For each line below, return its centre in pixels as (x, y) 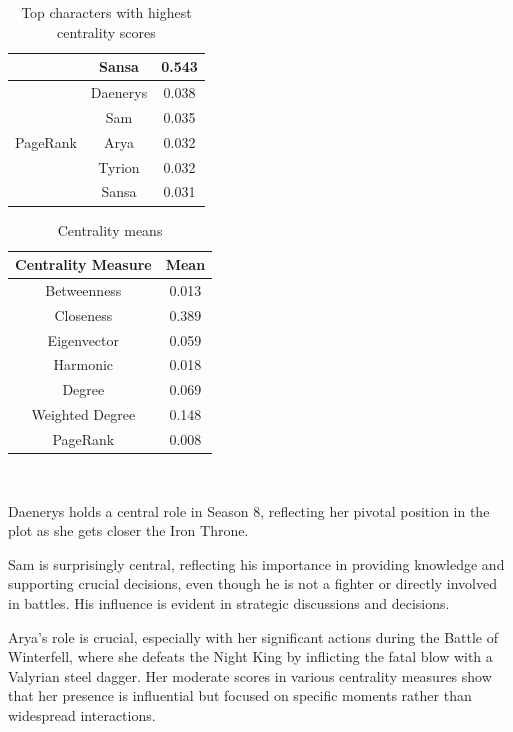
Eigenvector (83, 339)
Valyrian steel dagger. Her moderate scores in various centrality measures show (250, 675)
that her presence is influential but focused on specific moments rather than (240, 695)
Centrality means (110, 229)
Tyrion (119, 166)
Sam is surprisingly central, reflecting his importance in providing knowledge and (256, 563)
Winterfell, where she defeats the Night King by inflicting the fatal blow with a (250, 656)
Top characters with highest (106, 12)
